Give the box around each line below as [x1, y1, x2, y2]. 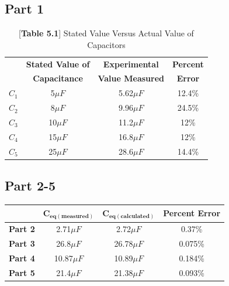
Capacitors [87, 38, 126, 50]
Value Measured [98, 72, 165, 84]
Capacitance [33, 72, 83, 84]
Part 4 [9, 251, 35, 264]
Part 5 [9, 266, 35, 278]
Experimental [103, 57, 159, 70]
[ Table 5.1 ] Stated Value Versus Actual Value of [18, 27, 194, 39]
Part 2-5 [5, 176, 56, 195]
